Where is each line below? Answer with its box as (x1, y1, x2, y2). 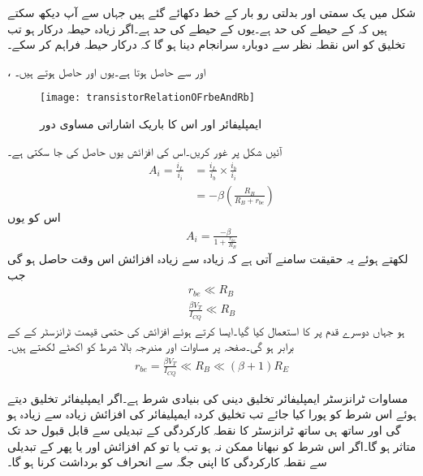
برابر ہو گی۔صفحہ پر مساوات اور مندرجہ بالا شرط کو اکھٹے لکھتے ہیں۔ (7, 338, 294, 355)
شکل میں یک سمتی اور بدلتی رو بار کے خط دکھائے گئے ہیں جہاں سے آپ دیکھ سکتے (7, 4, 417, 20)
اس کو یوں (7, 208, 61, 225)
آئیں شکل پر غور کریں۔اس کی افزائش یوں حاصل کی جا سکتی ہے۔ (7, 142, 283, 159)
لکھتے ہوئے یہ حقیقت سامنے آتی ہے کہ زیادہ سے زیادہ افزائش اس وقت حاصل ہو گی (7, 250, 408, 267)
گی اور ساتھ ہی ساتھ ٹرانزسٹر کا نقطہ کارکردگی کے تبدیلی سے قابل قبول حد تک (7, 422, 401, 439)
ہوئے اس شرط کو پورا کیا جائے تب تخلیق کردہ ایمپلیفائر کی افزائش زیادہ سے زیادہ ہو (7, 405, 417, 422)
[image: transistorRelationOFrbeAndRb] (40, 92, 255, 104)
